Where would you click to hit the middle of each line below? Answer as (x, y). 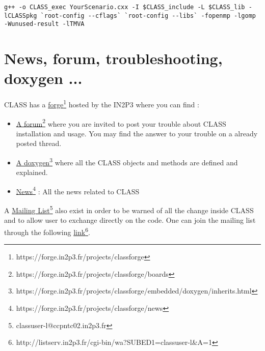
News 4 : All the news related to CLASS (78, 190)
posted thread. (39, 143)
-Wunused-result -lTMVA (44, 24)
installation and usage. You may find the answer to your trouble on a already (137, 133)
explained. (32, 172)
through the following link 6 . (47, 231)
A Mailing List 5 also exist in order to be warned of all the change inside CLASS (129, 209)
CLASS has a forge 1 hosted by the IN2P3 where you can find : (102, 104)
